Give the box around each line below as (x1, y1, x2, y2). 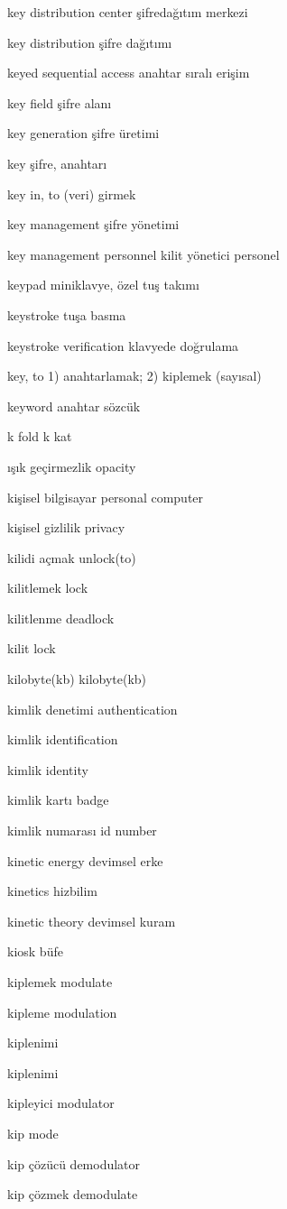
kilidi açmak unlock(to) (7, 548, 136, 567)
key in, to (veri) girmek (7, 184, 136, 203)
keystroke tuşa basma (7, 305, 126, 324)
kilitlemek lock (7, 578, 88, 597)
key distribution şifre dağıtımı (7, 32, 172, 51)
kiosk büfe (7, 942, 63, 961)
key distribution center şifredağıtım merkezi (7, 3, 248, 21)
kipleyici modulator (7, 1094, 115, 1112)
